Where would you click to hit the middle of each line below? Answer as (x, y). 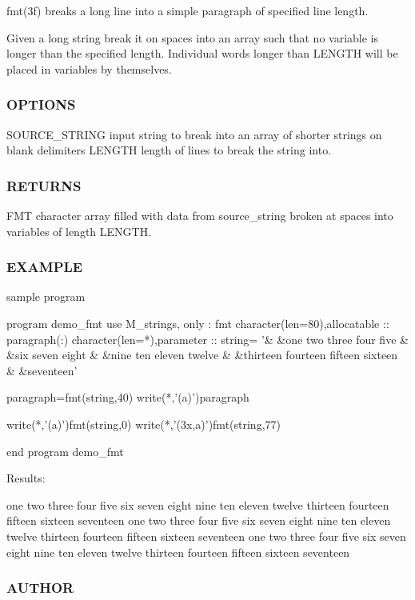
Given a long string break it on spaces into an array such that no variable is (193, 37)
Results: (26, 478)
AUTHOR (40, 588)
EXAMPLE (45, 267)
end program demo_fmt (65, 451)
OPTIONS (41, 104)
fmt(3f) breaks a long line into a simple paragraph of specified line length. (188, 10)
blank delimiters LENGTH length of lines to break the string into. (169, 150)
